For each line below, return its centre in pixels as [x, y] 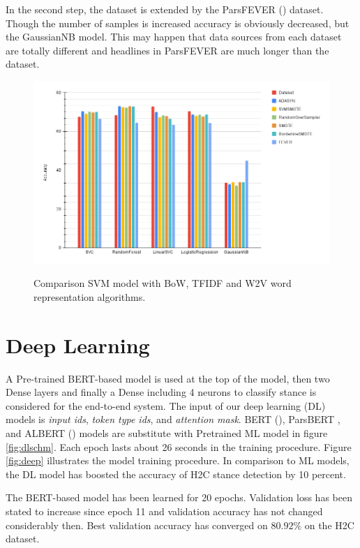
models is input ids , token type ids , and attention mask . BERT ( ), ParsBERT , [173, 419]
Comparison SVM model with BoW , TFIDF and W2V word [163, 283]
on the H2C [329, 525]
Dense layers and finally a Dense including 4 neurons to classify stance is [161, 392]
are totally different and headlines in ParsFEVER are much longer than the [167, 50]
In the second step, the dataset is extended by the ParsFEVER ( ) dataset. [165, 9]
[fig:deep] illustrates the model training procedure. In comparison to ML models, [178, 460]
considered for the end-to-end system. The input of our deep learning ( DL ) [166, 405]
